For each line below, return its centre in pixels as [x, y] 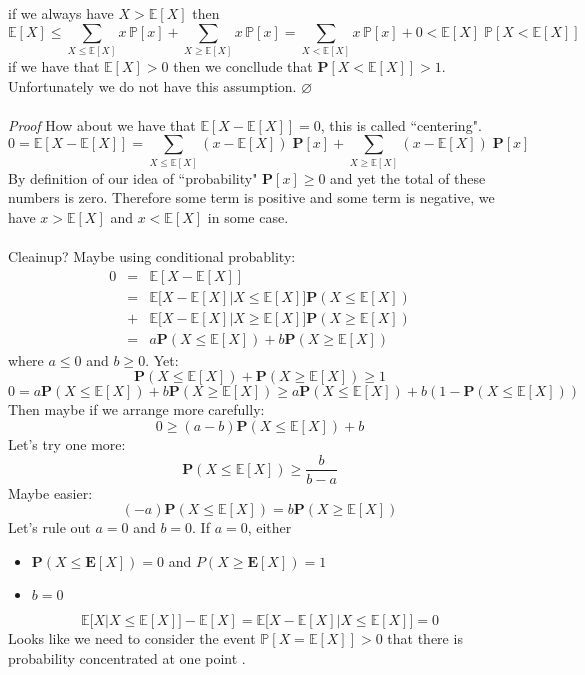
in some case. [248, 216]
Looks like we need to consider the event [132, 638]
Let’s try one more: [67, 443]
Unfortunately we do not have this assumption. [152, 85]
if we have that [54, 65]
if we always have [61, 13]
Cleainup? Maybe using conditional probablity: [152, 256]
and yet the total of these [408, 177]
